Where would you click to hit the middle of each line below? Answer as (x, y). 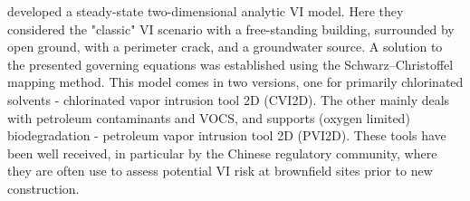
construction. (43, 188)
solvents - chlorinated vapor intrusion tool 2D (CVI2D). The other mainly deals (229, 99)
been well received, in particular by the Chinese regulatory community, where (222, 153)
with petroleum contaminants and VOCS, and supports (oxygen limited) (209, 117)
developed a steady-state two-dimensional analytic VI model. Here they (206, 11)
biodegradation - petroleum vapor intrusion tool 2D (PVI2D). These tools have (227, 135)
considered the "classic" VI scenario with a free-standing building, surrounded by (231, 29)
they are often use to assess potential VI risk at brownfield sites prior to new (220, 171)
